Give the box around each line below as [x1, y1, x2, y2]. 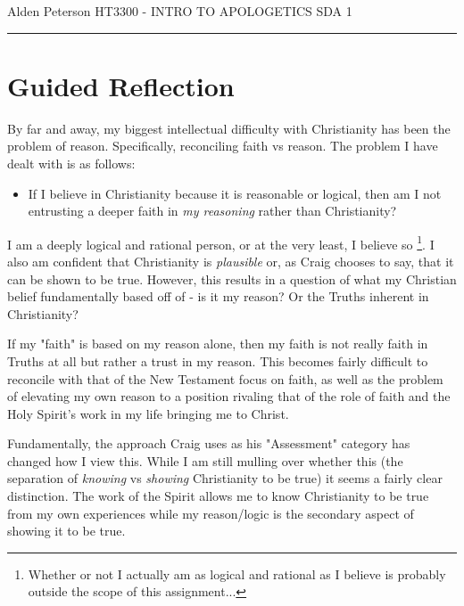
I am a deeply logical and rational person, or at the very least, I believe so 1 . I [7, 232, 435, 253]
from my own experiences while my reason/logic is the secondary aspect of [7, 504, 414, 522]
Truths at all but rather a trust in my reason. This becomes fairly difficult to [7, 351, 428, 370]
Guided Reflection [7, 67, 235, 103]
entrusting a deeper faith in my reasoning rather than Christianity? [28, 201, 397, 220]
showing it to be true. [7, 521, 126, 540]
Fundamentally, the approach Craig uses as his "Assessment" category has [7, 434, 410, 453]
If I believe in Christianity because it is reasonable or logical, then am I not [28, 184, 442, 202]
